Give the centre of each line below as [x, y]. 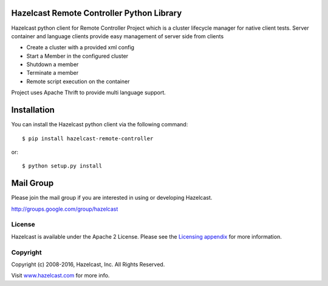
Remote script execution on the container [78, 81]
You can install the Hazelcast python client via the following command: [100, 124]
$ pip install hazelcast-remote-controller [88, 138]
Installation [33, 110]
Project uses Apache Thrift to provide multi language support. [89, 93]
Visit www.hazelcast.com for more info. [60, 276]
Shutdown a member [53, 64]
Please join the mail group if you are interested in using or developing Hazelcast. [112, 198]
